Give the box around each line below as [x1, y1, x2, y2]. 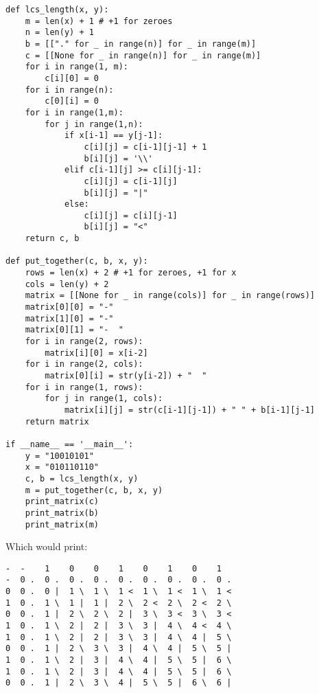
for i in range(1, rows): [25, 382, 143, 392]
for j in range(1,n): [45, 119, 143, 129]
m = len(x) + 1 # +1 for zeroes [25, 16, 173, 26]
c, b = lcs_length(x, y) [25, 473, 139, 484]
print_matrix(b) [25, 508, 99, 518]
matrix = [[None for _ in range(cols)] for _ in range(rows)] [25, 291, 316, 301]
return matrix [25, 416, 89, 427]
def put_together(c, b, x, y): [5, 256, 148, 266]
